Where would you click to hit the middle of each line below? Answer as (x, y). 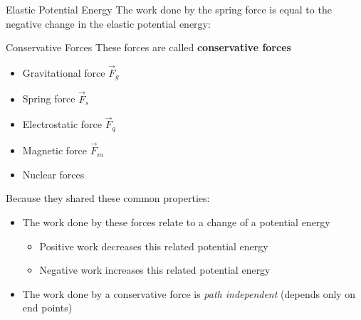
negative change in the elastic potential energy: (108, 23)
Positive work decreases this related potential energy (154, 246)
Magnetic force (55, 150)
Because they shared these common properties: (108, 198)
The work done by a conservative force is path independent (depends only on (189, 293)
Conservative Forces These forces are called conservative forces (148, 47)
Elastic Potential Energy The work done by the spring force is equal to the (169, 9)
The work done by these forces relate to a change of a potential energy (176, 222)
